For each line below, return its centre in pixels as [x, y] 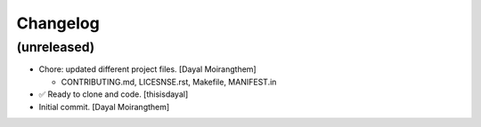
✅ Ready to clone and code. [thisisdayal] [114, 94]
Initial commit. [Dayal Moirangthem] [104, 107]
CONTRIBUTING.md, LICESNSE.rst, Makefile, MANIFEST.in [169, 82]
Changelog [58, 23]
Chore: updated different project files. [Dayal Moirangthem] [148, 69]
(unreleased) [56, 47]
